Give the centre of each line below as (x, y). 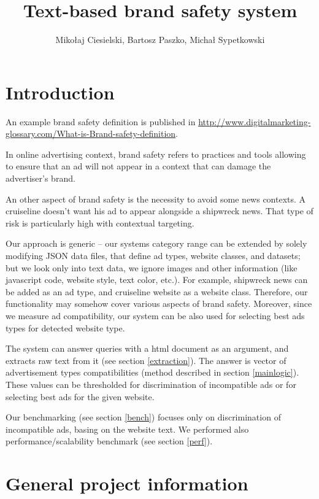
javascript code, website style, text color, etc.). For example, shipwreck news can (157, 280)
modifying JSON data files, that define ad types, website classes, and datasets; (153, 255)
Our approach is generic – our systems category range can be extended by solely (156, 243)
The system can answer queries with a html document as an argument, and (147, 348)
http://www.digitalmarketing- (255, 121)
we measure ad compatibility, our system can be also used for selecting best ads (155, 315)
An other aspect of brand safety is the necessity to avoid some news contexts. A (156, 199)
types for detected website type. (65, 327)
